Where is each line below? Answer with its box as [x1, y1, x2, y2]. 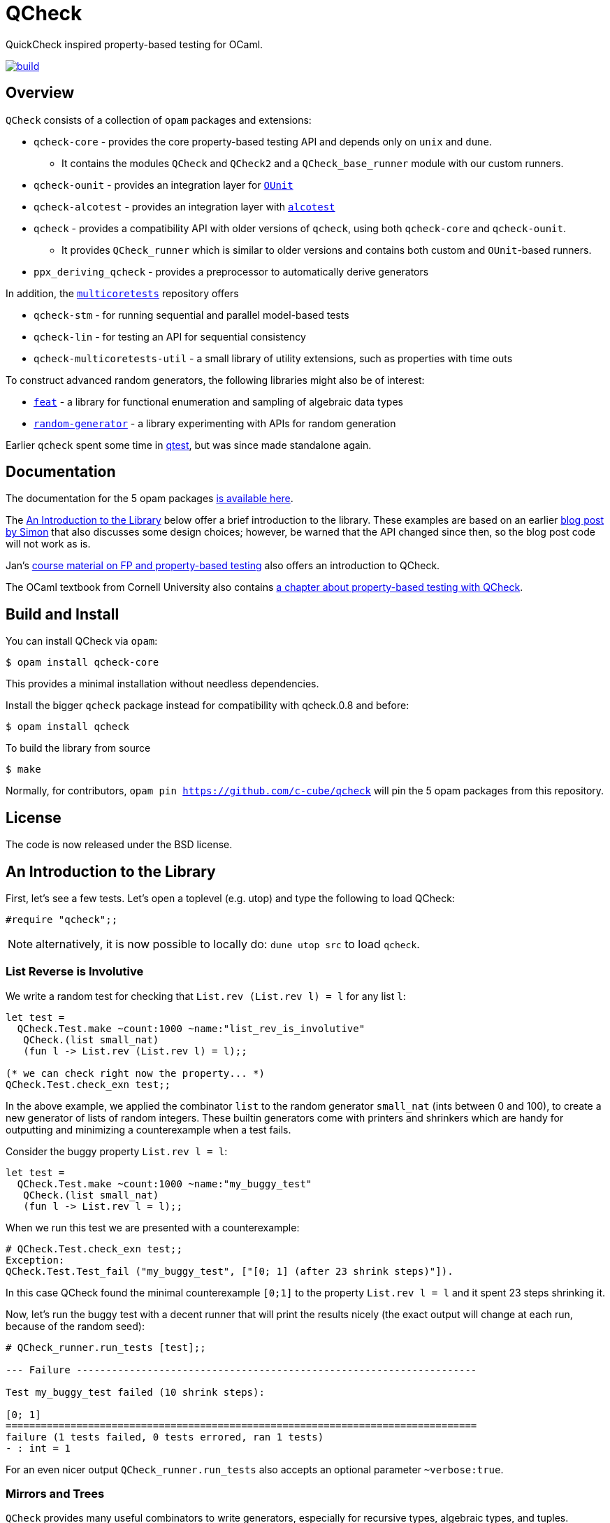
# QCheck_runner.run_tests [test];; [6, 1341, 206, 1353]
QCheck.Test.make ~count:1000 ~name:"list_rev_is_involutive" [17, 1022, 365, 1034]
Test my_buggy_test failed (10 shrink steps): [6, 1386, 265, 1398]
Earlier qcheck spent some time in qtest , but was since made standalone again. [6, 438, 372, 451]
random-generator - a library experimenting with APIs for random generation [34, 417, 396, 429]
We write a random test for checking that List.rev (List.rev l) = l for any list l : [6, 989, 406, 1002]
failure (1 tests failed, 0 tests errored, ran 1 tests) [6, 1431, 324, 1443]
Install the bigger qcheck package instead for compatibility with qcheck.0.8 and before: [6, 699, 409, 712]
